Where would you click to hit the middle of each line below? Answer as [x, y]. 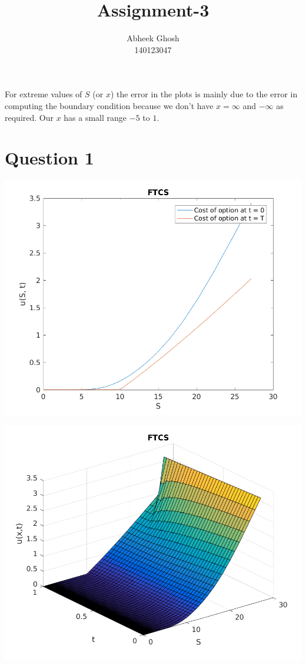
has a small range [95, 117]
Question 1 [49, 158]
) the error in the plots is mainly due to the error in [204, 94]
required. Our [29, 117]
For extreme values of [44, 94]
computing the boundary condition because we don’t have [109, 105]
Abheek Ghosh [153, 38]
